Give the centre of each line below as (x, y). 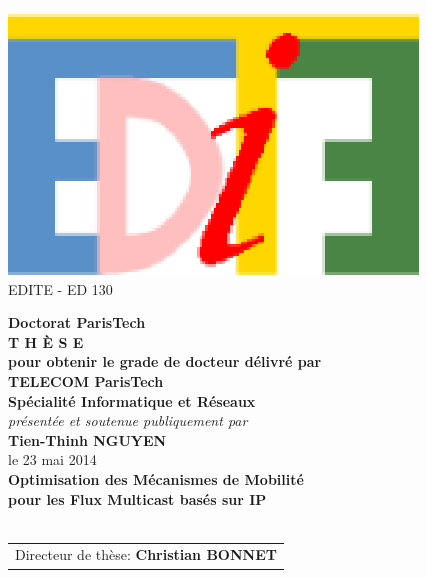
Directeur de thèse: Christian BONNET (146, 554)
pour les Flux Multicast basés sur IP (137, 498)
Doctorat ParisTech (77, 322)
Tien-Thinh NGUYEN (87, 439)
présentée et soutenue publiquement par (128, 420)
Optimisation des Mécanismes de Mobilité (156, 478)
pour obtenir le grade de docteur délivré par (165, 361)
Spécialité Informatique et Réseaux (132, 400)
